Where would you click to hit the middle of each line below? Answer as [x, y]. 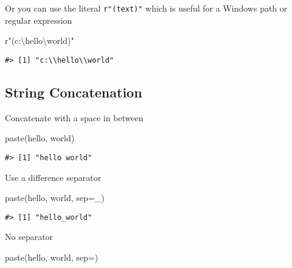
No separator [29, 237]
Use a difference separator [53, 177]
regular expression [39, 20]
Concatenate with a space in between [74, 117]
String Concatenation [74, 92]
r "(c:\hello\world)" [40, 41]
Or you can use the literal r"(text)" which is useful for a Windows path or [146, 8]
